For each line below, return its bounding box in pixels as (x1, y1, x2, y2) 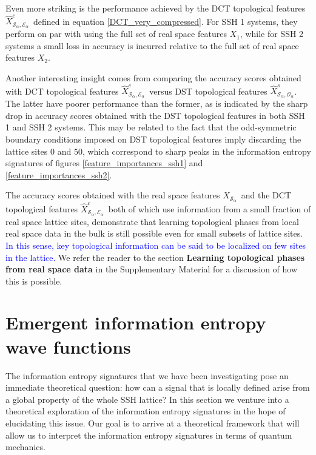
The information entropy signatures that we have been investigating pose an (5, 369, 289, 382)
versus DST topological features (149, 84, 267, 97)
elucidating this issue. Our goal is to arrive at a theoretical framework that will (5, 416, 300, 429)
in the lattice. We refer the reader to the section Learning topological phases (5, 251, 305, 263)
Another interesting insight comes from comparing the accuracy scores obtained (5, 71, 301, 84)
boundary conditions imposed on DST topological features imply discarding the (5, 132, 301, 145)
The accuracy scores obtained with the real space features (5, 189, 220, 201)
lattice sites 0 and (5, 144, 72, 157)
